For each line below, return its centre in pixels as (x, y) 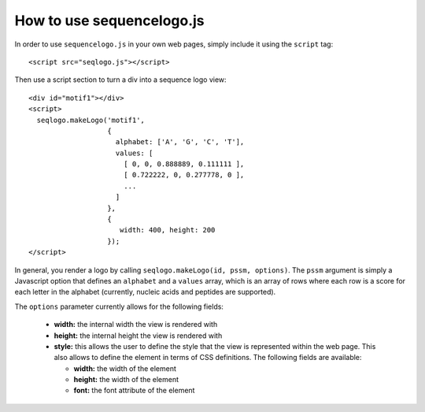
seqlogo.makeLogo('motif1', (91, 120)
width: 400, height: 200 (167, 230)
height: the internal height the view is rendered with (138, 336)
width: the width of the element (125, 368)
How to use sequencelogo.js (109, 20)
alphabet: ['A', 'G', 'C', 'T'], (180, 142)
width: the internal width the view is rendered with (136, 325)
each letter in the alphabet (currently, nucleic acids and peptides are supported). (145, 292)
